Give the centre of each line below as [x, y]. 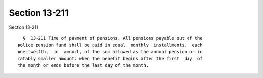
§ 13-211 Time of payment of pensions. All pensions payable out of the [113, 38]
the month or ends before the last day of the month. [83, 65]
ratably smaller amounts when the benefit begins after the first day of [110, 59]
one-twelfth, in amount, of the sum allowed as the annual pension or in [110, 52]
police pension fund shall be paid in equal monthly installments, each [110, 45]
